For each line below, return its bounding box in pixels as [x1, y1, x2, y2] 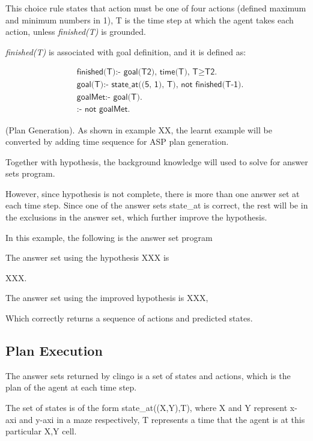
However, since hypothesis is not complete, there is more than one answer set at [5, 187, 300, 199]
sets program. [5, 167, 55, 180]
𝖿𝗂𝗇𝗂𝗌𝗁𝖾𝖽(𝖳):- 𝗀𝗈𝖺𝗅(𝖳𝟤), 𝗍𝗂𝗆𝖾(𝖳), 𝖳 [76, 68, 198, 77]
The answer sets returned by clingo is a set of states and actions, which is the [5, 369, 291, 382]
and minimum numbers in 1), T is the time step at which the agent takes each [5, 13, 294, 26]
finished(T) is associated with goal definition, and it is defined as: [5, 45, 246, 58]
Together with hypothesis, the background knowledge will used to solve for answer [5, 155, 308, 168]
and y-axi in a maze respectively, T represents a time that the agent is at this [19, 413, 305, 425]
